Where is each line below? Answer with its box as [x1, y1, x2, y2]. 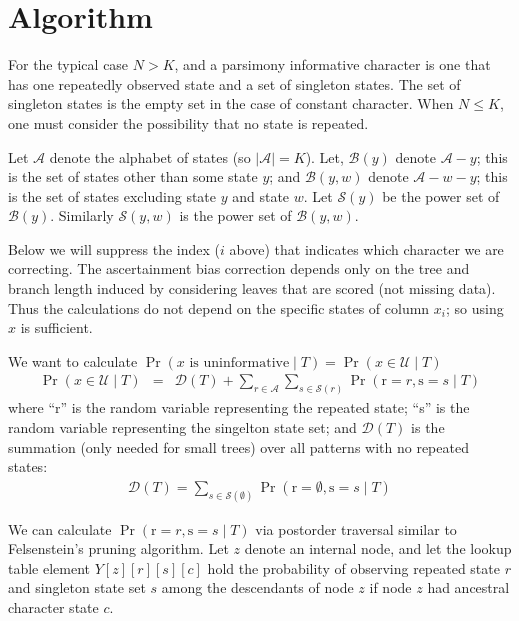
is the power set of [179, 205, 292, 226]
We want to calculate [8, 350, 138, 371]
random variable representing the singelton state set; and [8, 416, 357, 437]
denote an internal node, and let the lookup [244, 538, 512, 559]
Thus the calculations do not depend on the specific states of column [8, 297, 430, 318]
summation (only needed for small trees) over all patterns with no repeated [8, 436, 469, 457]
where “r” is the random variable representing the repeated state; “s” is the [8, 397, 470, 418]
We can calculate [8, 518, 112, 539]
